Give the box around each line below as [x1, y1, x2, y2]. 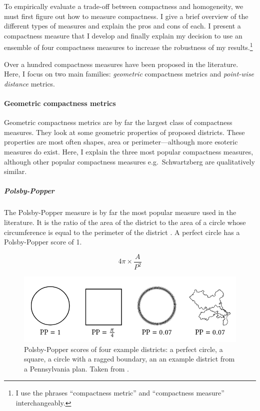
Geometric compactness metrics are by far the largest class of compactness [4, 117, 232, 127]
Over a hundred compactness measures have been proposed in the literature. [4, 58, 238, 69]
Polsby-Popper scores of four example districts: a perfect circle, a [24, 343, 223, 354]
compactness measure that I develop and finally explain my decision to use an [4, 30, 242, 40]
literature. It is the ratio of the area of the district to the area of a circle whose [4, 216, 246, 227]
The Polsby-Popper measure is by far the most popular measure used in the [4, 207, 236, 217]
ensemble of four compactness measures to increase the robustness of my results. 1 [4, 40, 253, 52]
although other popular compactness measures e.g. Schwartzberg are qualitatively [4, 156, 255, 166]
